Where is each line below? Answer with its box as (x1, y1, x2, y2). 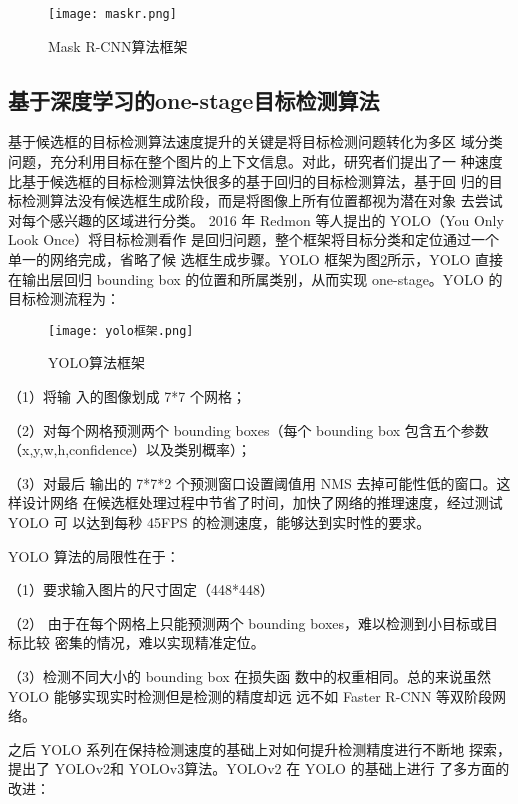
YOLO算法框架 (48, 352, 146, 373)
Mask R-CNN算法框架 (48, 35, 188, 56)
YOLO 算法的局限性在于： (8, 545, 180, 566)
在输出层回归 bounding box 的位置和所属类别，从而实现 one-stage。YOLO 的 (8, 268, 503, 289)
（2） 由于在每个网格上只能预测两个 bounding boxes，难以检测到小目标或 (8, 612, 485, 633)
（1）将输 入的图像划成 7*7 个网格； (8, 386, 246, 407)
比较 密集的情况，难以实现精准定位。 (21, 632, 265, 653)
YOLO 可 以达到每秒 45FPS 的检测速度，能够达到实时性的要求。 (8, 512, 431, 533)
